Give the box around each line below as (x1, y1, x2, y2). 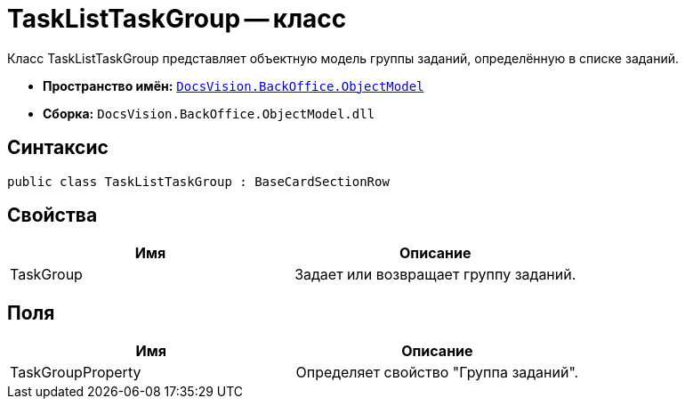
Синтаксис (7, 136, 109, 159)
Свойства (7, 204, 98, 227)
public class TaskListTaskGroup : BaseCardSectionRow (7, 174, 390, 189)
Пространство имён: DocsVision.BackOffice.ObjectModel (43, 77, 424, 93)
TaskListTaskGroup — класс (7, 4, 347, 34)
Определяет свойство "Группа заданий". (295, 363, 579, 382)
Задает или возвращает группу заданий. (294, 265, 576, 284)
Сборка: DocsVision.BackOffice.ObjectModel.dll (43, 105, 375, 121)
